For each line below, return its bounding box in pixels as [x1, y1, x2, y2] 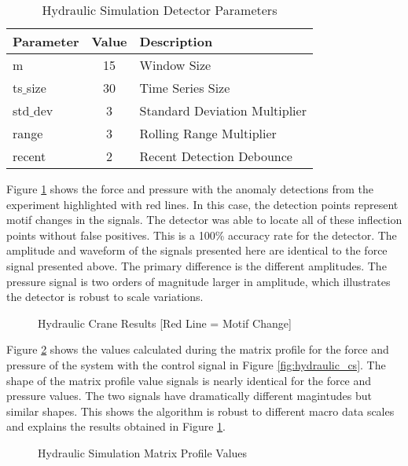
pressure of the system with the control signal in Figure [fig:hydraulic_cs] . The [6, 356, 386, 372]
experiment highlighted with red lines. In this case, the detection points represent [6, 196, 399, 212]
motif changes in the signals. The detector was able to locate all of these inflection [6, 211, 402, 228]
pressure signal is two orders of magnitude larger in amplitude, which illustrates [6, 273, 391, 289]
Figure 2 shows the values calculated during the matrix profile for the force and [6, 341, 389, 358]
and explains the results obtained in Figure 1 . [6, 418, 226, 435]
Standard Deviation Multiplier [139, 101, 307, 119]
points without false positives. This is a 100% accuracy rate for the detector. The [6, 226, 397, 243]
